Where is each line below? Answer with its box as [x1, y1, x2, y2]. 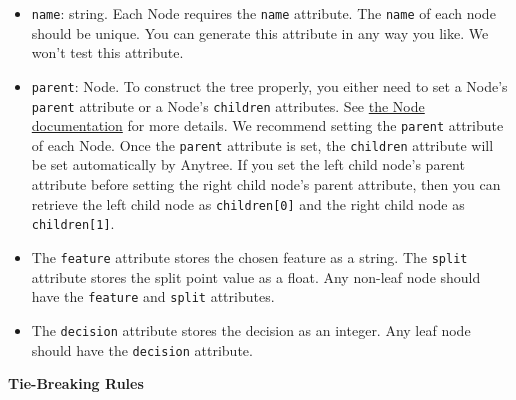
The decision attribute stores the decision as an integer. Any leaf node [31, 319, 471, 340]
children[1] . [31, 213, 115, 234]
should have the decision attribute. [31, 339, 253, 360]
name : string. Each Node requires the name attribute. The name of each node [31, 3, 496, 23]
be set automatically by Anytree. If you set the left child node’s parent [31, 154, 465, 175]
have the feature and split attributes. [31, 286, 275, 307]
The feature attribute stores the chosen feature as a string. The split [31, 246, 468, 267]
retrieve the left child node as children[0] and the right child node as [31, 193, 465, 214]
